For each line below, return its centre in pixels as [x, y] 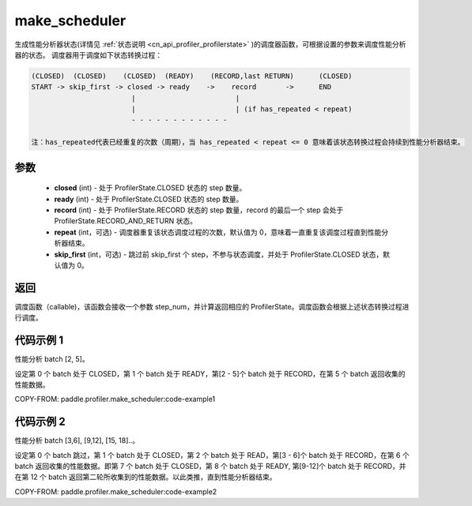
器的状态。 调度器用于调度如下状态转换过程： [88, 54]
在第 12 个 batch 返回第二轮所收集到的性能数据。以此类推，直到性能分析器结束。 [145, 477]
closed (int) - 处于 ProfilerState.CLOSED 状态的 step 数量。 [150, 188]
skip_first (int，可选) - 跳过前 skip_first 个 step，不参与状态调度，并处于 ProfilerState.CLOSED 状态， [219, 254]
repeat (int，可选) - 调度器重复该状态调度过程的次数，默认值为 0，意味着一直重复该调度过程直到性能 [218, 232]
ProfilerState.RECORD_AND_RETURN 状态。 [126, 221]
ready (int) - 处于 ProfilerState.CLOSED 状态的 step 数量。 [149, 199]
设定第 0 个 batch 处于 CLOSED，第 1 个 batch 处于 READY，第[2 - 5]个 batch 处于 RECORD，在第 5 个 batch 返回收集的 [210, 373]
